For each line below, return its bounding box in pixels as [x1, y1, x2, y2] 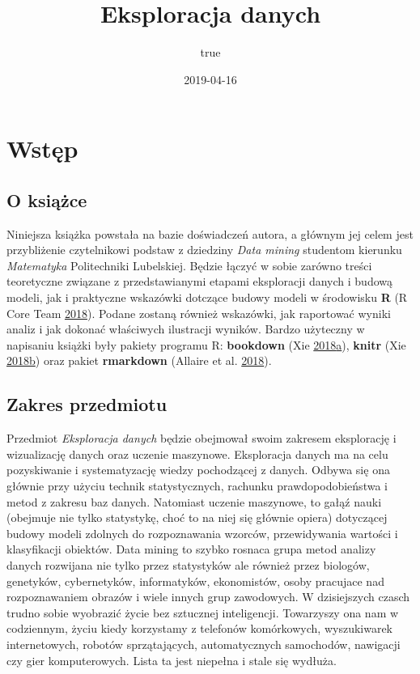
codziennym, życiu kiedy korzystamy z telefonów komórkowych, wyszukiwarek [6, 620, 393, 637]
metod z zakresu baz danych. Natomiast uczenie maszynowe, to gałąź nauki [6, 493, 382, 510]
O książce [6, 187, 87, 212]
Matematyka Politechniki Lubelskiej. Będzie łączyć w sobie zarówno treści [6, 256, 372, 273]
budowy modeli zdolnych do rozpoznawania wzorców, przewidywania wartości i [6, 524, 398, 541]
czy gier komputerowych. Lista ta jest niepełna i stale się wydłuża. [6, 651, 337, 668]
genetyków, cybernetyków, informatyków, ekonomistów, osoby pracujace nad [6, 572, 384, 589]
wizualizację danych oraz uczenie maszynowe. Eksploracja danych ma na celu [6, 445, 388, 462]
